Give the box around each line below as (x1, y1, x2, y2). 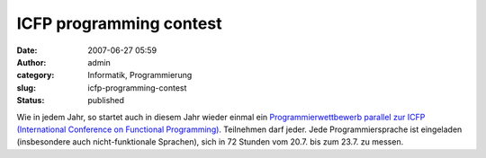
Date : (16, 45, 38, 56)
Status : (16, 95, 45, 106)
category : (16, 70, 55, 81)
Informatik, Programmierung (87, 70, 193, 81)
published (87, 95, 125, 106)
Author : (16, 57, 47, 67)
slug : (16, 82, 36, 93)
